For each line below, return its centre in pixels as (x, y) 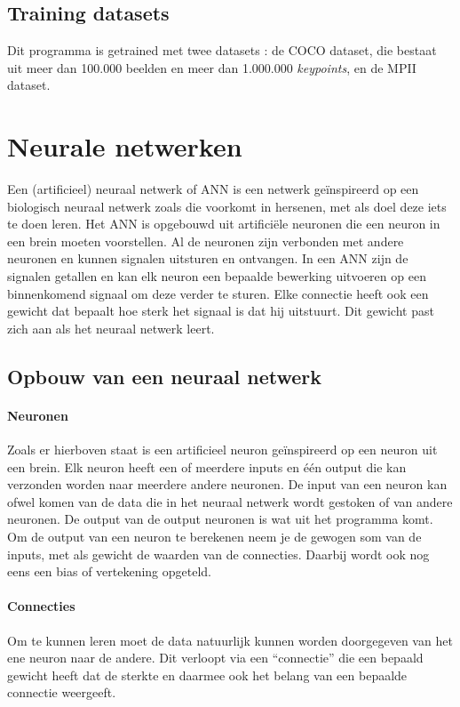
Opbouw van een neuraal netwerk (164, 376)
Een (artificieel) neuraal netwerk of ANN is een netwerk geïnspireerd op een (213, 189)
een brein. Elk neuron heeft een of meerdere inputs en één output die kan (207, 466)
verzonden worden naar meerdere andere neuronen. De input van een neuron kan (227, 484)
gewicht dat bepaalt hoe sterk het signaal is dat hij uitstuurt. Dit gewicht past (221, 311)
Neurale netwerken (125, 146)
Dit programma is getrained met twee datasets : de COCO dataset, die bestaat (222, 50)
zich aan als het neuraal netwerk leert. (111, 328)
